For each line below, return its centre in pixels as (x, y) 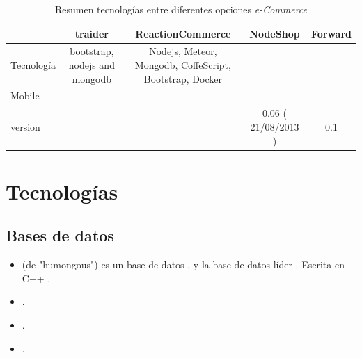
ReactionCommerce (183, 33)
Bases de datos (60, 235)
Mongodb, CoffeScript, (183, 65)
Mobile (25, 96)
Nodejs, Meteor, (183, 51)
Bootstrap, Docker (183, 78)
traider (92, 33)
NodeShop (275, 33)
